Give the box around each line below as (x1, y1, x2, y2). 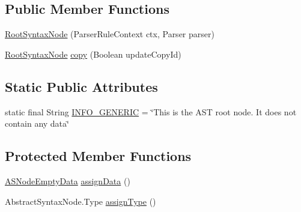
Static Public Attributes (5, 77, 158, 95)
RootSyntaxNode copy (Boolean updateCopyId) (5, 47, 181, 60)
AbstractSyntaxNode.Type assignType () (5, 195, 156, 207)
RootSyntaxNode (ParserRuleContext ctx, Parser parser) (5, 28, 214, 40)
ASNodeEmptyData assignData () (5, 174, 130, 187)
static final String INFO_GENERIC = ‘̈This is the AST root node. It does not (5, 105, 297, 118)
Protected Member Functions (5, 147, 192, 165)
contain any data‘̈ (5, 117, 69, 130)
